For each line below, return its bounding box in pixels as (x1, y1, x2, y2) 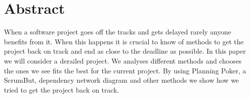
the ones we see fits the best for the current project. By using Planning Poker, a (4, 65, 246, 75)
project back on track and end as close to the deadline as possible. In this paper (4, 46, 246, 56)
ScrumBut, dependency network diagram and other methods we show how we (4, 75, 239, 85)
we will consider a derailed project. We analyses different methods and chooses (4, 55, 242, 65)
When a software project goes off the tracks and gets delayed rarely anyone (4, 27, 231, 37)
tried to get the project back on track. (4, 84, 119, 95)
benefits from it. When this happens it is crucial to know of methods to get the (4, 36, 244, 46)
